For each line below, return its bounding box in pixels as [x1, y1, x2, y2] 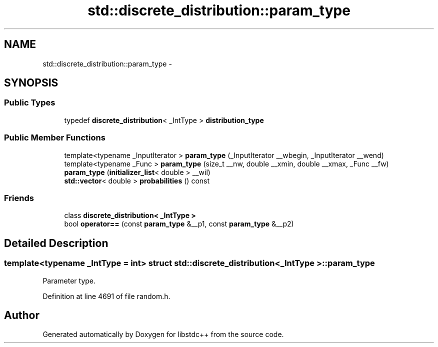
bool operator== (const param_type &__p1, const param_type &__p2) [64, 219, 294, 228]
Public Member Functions [4, 132, 105, 143]
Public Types [4, 97, 55, 108]
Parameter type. [42, 276, 96, 285]
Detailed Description [4, 236, 108, 249]
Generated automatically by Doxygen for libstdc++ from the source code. [42, 330, 284, 339]
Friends [4, 192, 34, 203]
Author [4, 308, 39, 321]
